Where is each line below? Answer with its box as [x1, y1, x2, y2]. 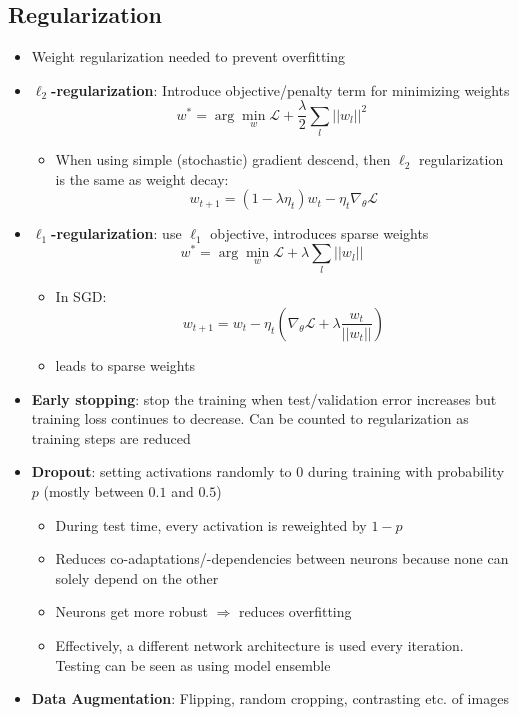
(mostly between [43, 480, 144, 501]
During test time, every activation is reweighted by [55, 514, 367, 535]
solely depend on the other [55, 567, 219, 588]
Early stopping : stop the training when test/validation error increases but [31, 388, 497, 409]
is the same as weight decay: [55, 168, 229, 189]
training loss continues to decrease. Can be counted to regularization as [31, 408, 469, 429]
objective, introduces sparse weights [210, 223, 429, 244]
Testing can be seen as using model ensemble [55, 654, 331, 675]
